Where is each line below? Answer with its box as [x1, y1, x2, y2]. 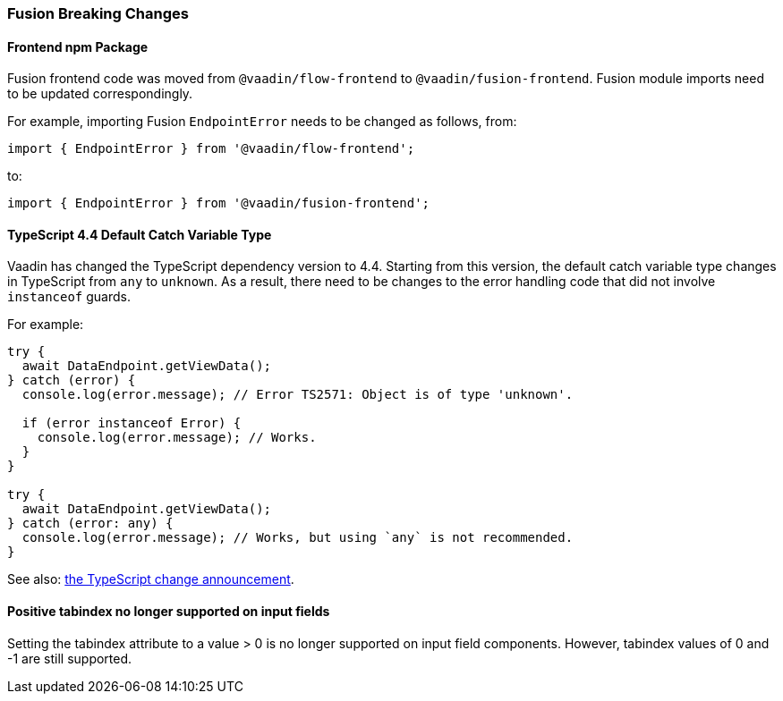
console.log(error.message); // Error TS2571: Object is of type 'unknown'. [21, 387, 574, 402]
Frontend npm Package [7, 38, 149, 55]
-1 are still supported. [7, 650, 132, 666]
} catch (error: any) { [7, 516, 174, 531]
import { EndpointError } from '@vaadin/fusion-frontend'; [7, 196, 430, 211]
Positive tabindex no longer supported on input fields [7, 604, 330, 620]
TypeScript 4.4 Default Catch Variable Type [7, 226, 272, 242]
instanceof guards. [7, 289, 131, 305]
